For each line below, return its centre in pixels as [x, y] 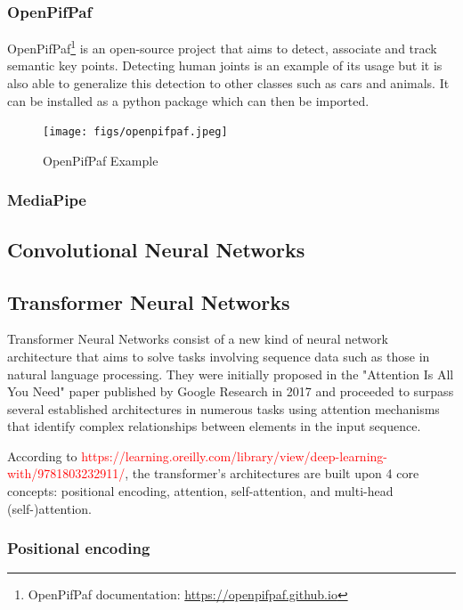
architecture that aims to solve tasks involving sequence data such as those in [219, 356]
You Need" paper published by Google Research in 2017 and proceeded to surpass [231, 391]
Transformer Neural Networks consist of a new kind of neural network [198, 339]
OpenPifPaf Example [101, 160]
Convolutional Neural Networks [156, 249]
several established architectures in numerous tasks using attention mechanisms [223, 408]
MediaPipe [47, 200]
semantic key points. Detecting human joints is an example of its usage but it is [225, 65]
